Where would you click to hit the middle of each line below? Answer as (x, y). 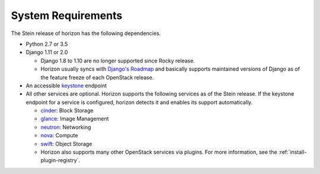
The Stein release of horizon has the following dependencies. (86, 33)
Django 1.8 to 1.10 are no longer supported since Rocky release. (118, 61)
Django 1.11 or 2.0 (47, 52)
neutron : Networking (66, 127)
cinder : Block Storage (67, 110)
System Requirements (67, 15)
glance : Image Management (75, 119)
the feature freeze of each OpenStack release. (97, 77)
